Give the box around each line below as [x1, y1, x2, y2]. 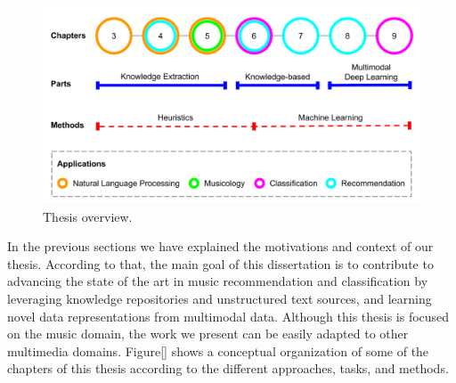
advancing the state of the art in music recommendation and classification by [7, 272, 428, 290]
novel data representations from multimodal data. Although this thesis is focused [7, 306, 450, 325]
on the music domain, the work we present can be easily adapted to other [7, 324, 409, 343]
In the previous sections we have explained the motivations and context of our [7, 237, 434, 256]
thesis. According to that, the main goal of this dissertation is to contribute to [7, 254, 434, 273]
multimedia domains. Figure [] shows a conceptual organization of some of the [7, 341, 429, 360]
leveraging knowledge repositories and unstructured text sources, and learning [7, 289, 432, 308]
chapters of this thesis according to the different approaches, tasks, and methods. [7, 359, 449, 378]
